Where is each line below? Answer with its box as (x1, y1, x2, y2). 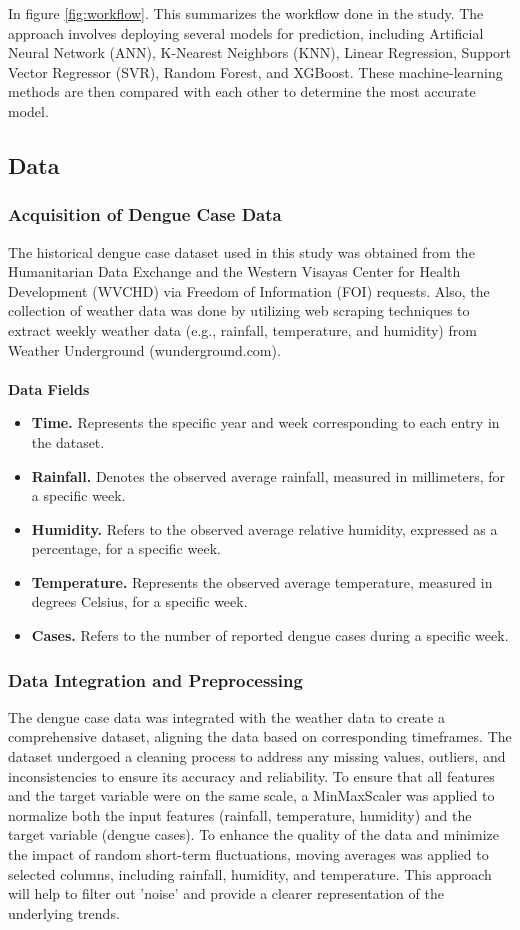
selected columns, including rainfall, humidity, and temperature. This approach (8, 863, 492, 884)
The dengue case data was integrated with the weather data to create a (8, 706, 445, 727)
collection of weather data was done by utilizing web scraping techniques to (8, 300, 470, 321)
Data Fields (8, 378, 90, 399)
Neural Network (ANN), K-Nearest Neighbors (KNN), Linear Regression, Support (8, 42, 512, 63)
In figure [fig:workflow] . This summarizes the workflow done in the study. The (8, 3, 484, 23)
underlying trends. (8, 902, 120, 923)
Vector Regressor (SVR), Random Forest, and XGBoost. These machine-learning (8, 61, 503, 82)
